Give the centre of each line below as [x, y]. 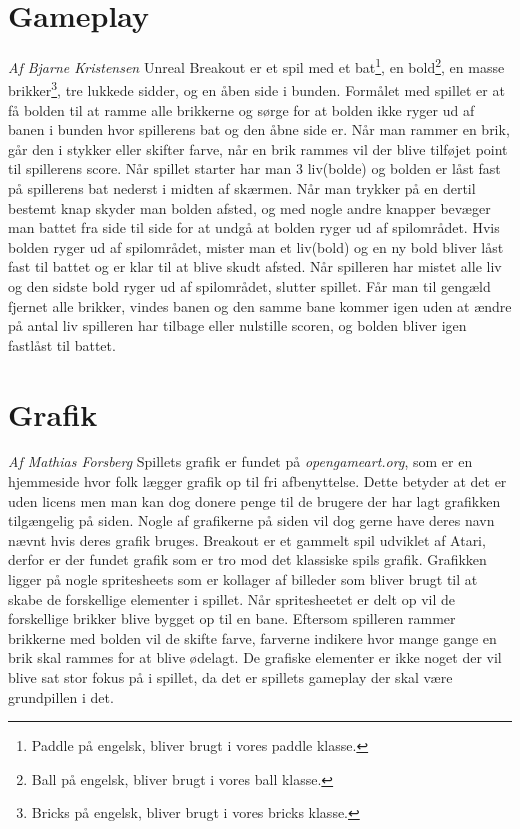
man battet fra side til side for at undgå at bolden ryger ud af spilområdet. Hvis [254, 227]
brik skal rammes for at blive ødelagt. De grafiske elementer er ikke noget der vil [255, 657]
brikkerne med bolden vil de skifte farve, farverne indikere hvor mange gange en [252, 637]
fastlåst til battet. [62, 344]
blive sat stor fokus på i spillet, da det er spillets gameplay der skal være [230, 677]
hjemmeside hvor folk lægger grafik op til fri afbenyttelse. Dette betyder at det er [257, 481]
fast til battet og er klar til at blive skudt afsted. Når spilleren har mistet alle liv [255, 266]
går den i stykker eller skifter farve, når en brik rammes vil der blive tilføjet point [258, 148]
